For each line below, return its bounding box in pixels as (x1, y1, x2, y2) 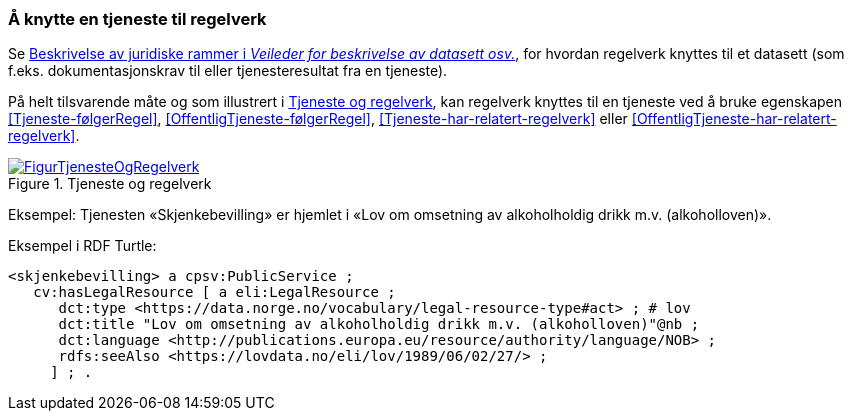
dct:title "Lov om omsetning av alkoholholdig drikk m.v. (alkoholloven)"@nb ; (58, 316, 700, 333)
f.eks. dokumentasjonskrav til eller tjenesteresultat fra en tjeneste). (8, 62, 448, 80)
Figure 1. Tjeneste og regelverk (8, 175, 212, 193)
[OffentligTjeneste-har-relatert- (631, 110, 837, 128)
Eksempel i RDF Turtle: (8, 237, 157, 255)
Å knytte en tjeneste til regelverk (8, 9, 267, 29)
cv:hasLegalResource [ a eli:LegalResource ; (33, 284, 396, 301)
